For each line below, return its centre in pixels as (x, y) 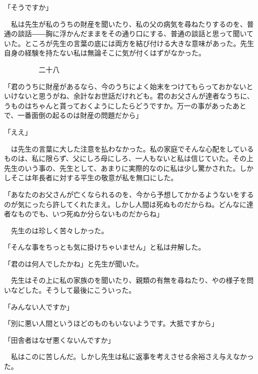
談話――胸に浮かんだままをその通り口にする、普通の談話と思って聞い (132, 33)
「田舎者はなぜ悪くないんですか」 (60, 340)
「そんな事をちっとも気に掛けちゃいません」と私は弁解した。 (105, 247)
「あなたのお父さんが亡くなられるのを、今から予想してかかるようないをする (129, 194)
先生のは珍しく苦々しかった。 (59, 230)
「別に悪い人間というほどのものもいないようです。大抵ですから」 (111, 323)
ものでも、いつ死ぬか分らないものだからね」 (91, 214)
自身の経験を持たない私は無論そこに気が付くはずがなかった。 (105, 53)
